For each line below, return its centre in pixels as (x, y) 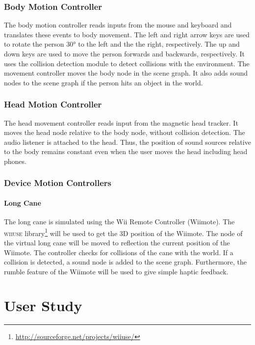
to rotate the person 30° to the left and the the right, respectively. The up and (122, 44)
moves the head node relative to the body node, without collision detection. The (125, 132)
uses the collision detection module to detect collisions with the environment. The (127, 63)
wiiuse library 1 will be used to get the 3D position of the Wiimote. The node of (123, 232)
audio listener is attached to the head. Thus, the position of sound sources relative (127, 142)
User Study (43, 305)
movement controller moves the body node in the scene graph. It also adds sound (126, 73)
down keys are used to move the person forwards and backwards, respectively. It (125, 53)
